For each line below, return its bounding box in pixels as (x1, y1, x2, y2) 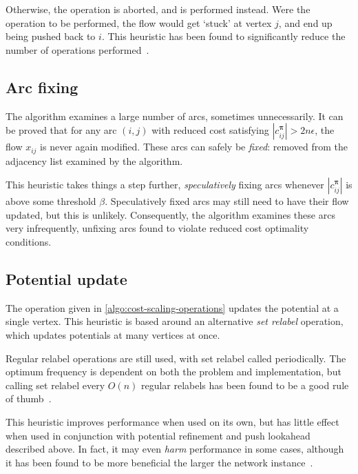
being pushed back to (6, 29, 96, 43)
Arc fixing (6, 76, 78, 97)
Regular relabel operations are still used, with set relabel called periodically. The (6, 350, 346, 365)
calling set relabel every (6, 377, 105, 392)
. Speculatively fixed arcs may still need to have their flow (105, 194, 349, 208)
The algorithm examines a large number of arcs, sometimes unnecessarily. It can (6, 108, 344, 123)
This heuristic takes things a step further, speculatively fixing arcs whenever (6, 177, 324, 192)
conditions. (6, 235, 52, 248)
